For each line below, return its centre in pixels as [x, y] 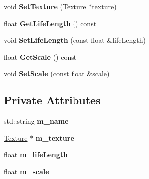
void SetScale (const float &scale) [57, 73]
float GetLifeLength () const [50, 23]
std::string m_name [36, 121]
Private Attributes [52, 100]
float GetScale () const [40, 56]
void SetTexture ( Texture [45, 6]
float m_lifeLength [36, 154]
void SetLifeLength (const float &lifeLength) [75, 40]
